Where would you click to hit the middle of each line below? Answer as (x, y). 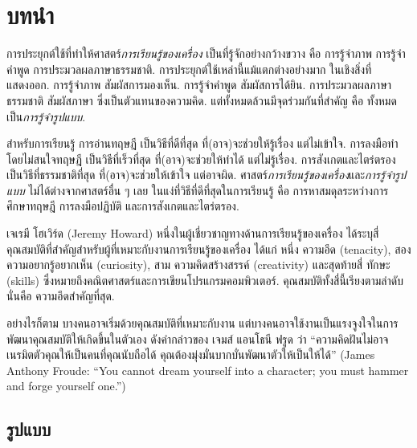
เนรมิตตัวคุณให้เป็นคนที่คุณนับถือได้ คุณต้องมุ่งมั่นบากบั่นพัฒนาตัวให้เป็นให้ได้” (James (191, 354)
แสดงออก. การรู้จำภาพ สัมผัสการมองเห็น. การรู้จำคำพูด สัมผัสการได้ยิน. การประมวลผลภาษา (199, 85)
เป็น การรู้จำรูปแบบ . (46, 116)
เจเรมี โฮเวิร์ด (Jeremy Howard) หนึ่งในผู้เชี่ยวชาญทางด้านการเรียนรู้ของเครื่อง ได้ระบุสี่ (193, 233)
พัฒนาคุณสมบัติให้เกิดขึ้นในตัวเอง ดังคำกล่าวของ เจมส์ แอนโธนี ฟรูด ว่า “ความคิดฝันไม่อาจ (198, 338)
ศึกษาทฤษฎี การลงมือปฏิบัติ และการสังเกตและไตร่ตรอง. (123, 206)
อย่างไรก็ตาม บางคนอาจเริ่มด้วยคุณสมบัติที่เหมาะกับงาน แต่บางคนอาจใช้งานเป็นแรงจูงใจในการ (202, 323)
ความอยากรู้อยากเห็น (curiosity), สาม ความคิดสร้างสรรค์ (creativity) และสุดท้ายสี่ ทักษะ (198, 265)
